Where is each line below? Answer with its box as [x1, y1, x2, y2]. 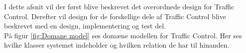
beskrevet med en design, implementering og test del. [4, 21, 166, 31]
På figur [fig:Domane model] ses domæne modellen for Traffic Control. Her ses [4, 30, 242, 40]
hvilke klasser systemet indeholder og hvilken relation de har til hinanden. [4, 40, 230, 50]
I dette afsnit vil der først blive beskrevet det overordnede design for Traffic [4, 1, 235, 11]
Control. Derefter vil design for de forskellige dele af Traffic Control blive [4, 11, 226, 21]
